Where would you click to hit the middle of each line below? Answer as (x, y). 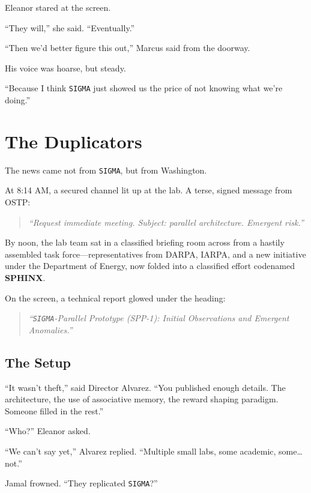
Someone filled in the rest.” (54, 410)
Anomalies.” (50, 329)
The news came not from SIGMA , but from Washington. (106, 170)
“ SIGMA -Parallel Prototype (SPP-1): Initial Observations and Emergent (159, 318)
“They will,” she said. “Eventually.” (70, 27)
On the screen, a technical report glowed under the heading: (115, 298)
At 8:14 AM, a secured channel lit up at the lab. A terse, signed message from (149, 190)
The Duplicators (74, 141)
